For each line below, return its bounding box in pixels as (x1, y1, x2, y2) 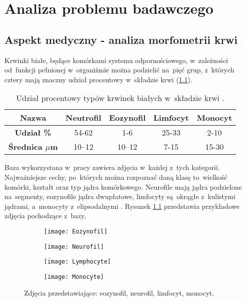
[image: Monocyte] (44, 273, 104, 280)
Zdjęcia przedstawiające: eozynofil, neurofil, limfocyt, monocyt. (24, 287, 214, 298)
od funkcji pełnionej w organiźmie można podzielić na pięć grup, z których (4, 65, 235, 75)
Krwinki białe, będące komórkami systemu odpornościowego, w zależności (4, 55, 228, 65)
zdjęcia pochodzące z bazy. (4, 210, 86, 221)
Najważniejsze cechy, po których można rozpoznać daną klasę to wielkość (4, 171, 227, 182)
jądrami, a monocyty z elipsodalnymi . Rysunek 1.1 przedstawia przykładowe (4, 201, 240, 211)
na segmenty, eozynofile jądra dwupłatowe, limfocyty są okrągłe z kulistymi (4, 191, 236, 201)
